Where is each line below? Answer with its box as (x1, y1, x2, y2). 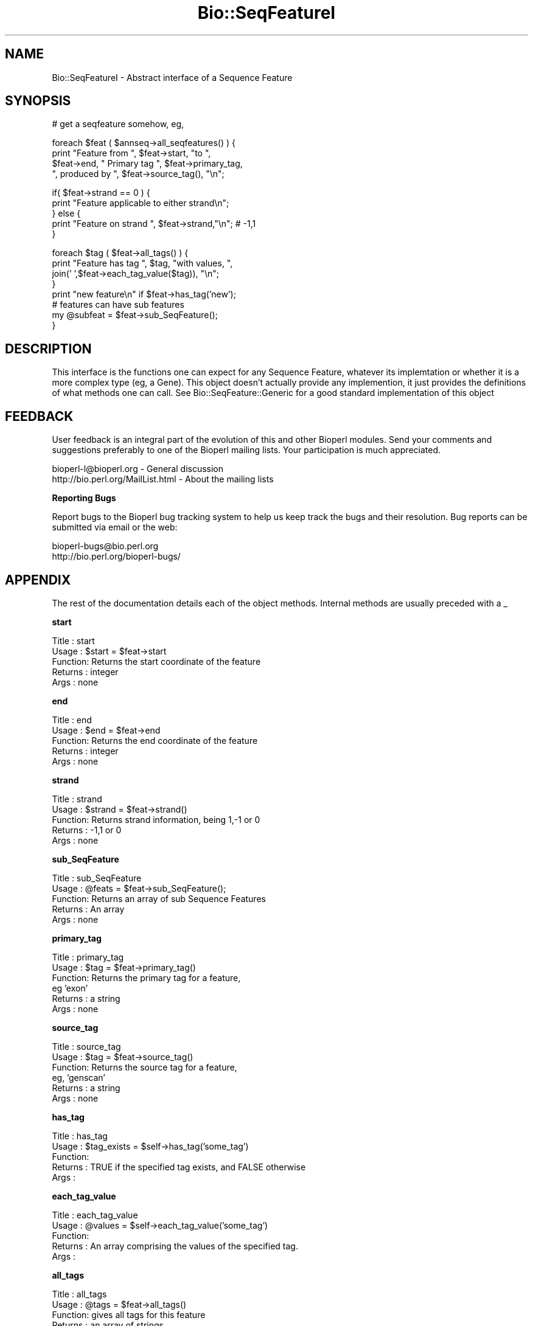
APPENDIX (5, 572, 71, 588)
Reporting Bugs (52, 493, 116, 504)
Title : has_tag (52, 1130, 108, 1141)
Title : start (52, 635, 95, 646)
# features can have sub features (52, 299, 184, 310)
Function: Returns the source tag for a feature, (52, 1061, 237, 1072)
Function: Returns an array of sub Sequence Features (52, 893, 266, 904)
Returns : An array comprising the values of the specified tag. (52, 1240, 298, 1251)
